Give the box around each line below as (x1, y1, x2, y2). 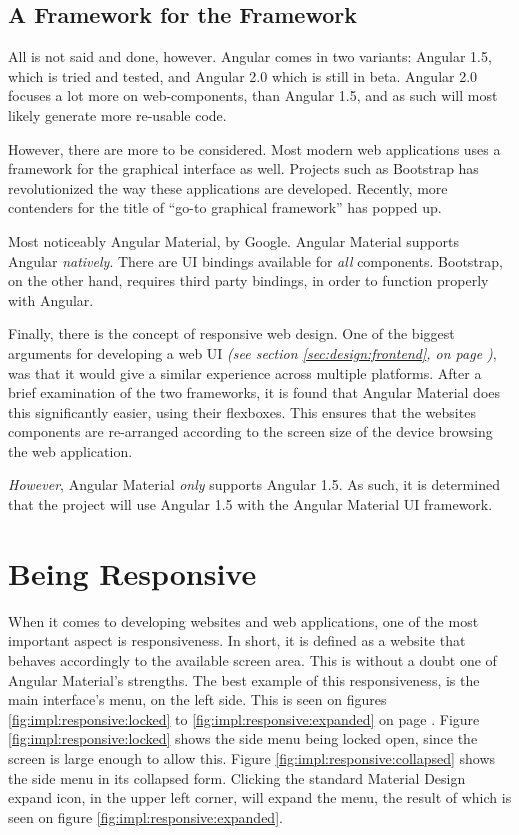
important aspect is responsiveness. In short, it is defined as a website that (8, 630, 466, 651)
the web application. (8, 440, 133, 461)
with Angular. (8, 289, 94, 310)
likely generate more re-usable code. (8, 104, 227, 125)
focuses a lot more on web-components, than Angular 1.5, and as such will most (8, 85, 498, 106)
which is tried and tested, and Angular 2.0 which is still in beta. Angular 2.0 (8, 65, 478, 86)
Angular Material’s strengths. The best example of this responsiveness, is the (8, 669, 480, 690)
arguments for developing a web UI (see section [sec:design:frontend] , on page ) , (8, 342, 497, 363)
